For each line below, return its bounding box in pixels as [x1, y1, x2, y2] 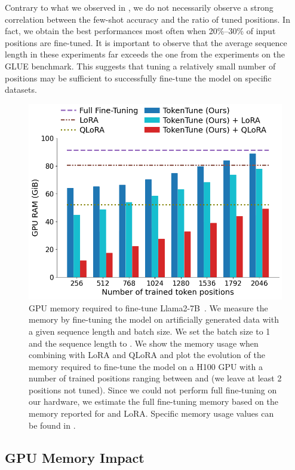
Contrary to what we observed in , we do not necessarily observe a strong [5, 1, 274, 13]
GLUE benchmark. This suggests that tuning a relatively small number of [5, 59, 276, 72]
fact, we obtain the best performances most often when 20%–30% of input [5, 25, 276, 37]
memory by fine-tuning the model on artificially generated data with [29, 313, 279, 326]
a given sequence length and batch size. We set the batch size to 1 [29, 325, 271, 337]
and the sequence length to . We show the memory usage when [29, 336, 259, 349]
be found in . [29, 419, 76, 431]
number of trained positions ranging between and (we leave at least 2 [29, 372, 282, 384]
